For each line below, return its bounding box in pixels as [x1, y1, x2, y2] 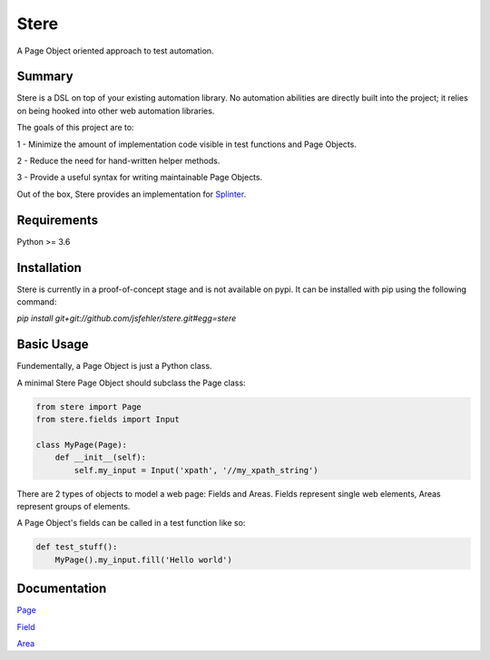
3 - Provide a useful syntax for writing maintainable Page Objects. [16, 172, 263, 183]
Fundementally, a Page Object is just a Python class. [16, 361, 212, 372]
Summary [16, 69, 73, 84]
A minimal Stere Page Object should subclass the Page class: [16, 377, 246, 388]
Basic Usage [16, 336, 89, 353]
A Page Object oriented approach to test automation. [16, 45, 214, 56]
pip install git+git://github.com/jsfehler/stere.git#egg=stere [16, 313, 237, 324]
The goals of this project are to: [16, 122, 135, 133]
